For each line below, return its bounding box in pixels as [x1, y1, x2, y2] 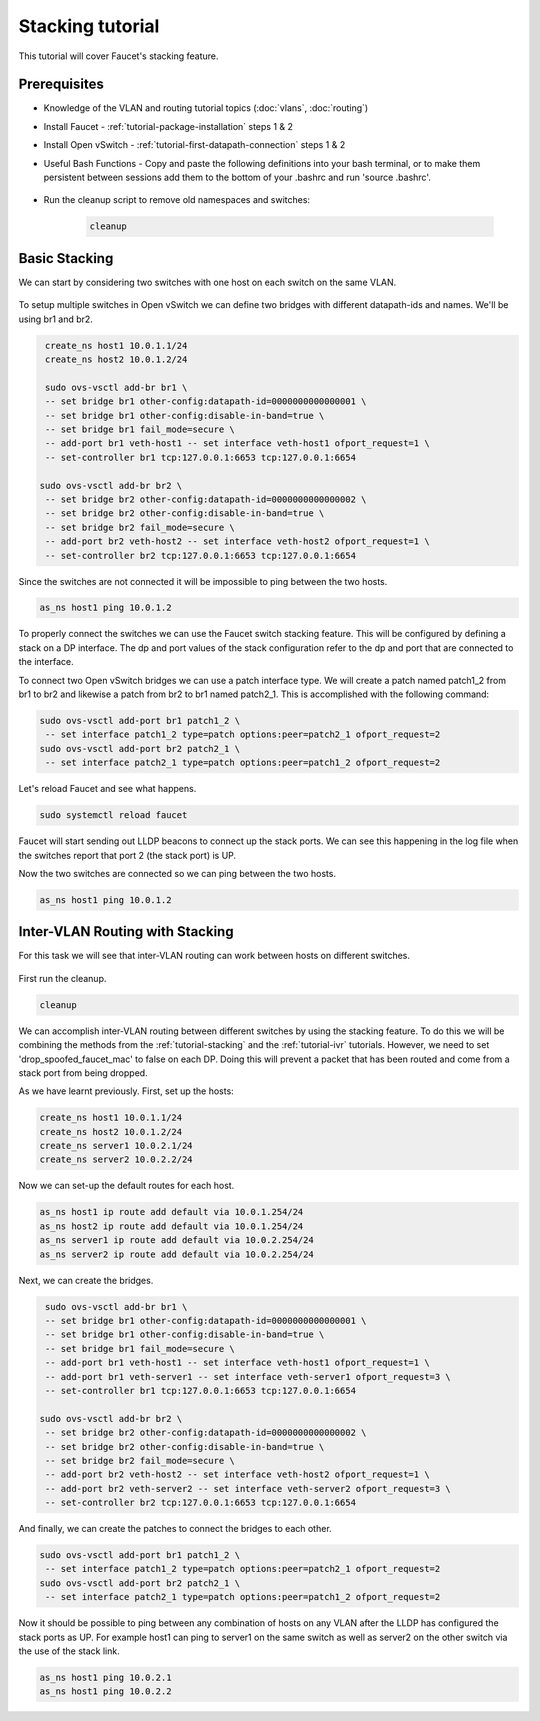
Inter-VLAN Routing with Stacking [18, 923, 234, 940]
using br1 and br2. [18, 313, 94, 325]
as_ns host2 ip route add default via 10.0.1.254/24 [39, 1220, 304, 1232]
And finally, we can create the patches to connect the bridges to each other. [18, 1523, 332, 1535]
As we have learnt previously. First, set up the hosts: [18, 1085, 234, 1097]
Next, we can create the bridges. [18, 1274, 154, 1286]
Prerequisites [18, 76, 104, 93]
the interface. [18, 656, 74, 668]
